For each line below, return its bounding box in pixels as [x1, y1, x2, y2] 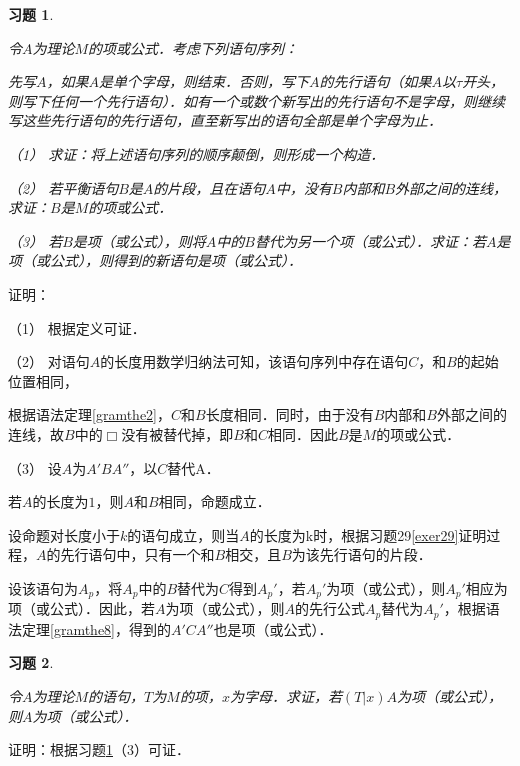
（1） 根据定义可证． [8, 317, 146, 338]
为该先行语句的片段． [291, 544, 432, 565]
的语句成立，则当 [127, 524, 240, 545]
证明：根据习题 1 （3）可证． [8, 739, 190, 760]
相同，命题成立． [158, 491, 271, 512]
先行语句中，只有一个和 [60, 544, 215, 565]
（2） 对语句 [8, 351, 90, 372]
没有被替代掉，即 [121, 423, 234, 444]
